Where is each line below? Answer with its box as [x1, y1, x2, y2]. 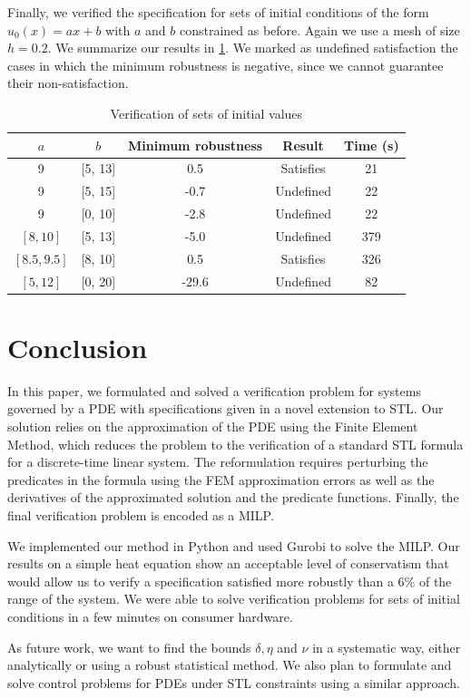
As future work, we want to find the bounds [7, 637, 251, 656]
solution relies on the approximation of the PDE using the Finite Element [7, 417, 418, 436]
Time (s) [343, 135, 399, 154]
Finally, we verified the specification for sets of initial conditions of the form [7, 3, 429, 21]
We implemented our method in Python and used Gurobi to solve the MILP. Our [7, 536, 460, 555]
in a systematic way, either [312, 637, 461, 656]
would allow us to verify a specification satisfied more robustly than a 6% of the [7, 571, 452, 590]
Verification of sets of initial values [110, 103, 303, 122]
